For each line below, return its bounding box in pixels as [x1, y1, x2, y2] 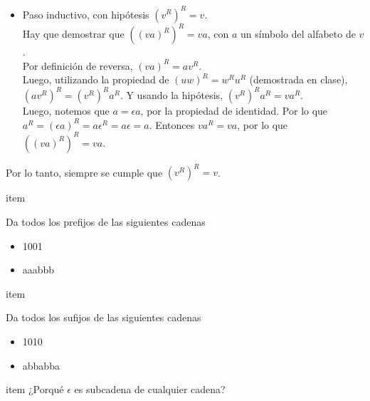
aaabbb [22, 262, 55, 277]
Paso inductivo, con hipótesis [22, 6, 149, 21]
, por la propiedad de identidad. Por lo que [140, 103, 328, 118]
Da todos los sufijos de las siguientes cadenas [6, 310, 201, 325]
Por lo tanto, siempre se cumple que [6, 165, 163, 179]
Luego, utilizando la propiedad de [22, 72, 169, 87]
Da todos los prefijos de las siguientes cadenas [6, 214, 206, 229]
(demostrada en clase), [249, 72, 348, 87]
